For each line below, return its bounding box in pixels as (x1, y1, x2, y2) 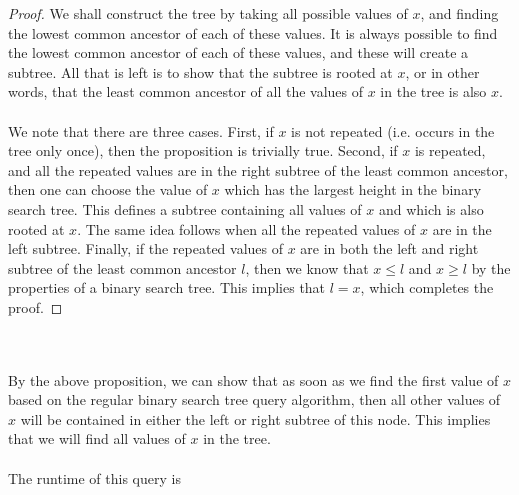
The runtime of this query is (8, 467, 181, 488)
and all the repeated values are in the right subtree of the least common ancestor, (8, 159, 508, 180)
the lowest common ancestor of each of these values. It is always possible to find (8, 22, 498, 43)
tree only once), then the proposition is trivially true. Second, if (8, 140, 398, 161)
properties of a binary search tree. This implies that (8, 277, 326, 298)
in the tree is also (380, 81, 487, 102)
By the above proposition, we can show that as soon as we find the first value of (8, 369, 499, 390)
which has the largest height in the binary (224, 179, 482, 200)
